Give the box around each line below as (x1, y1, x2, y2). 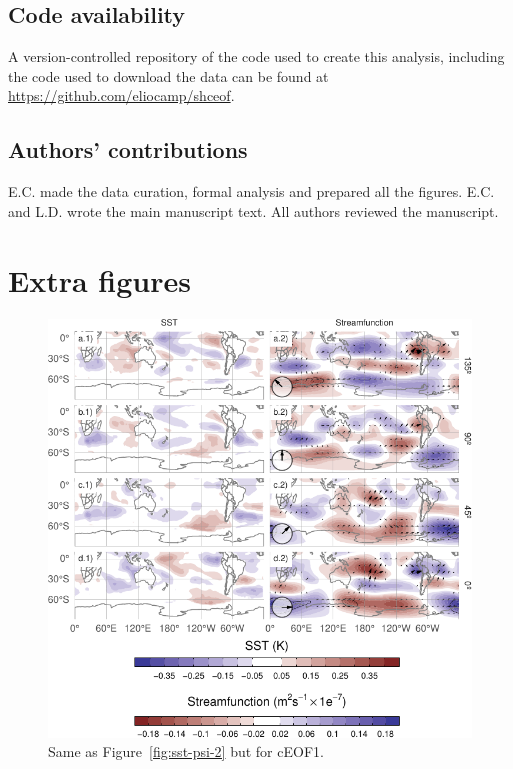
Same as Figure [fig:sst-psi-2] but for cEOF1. (48, 741, 324, 762)
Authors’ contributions (8, 134, 248, 165)
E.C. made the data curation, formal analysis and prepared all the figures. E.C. (8, 181, 495, 202)
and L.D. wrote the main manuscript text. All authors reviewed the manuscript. (8, 200, 499, 221)
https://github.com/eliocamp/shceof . (8, 85, 235, 106)
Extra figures (8, 259, 191, 300)
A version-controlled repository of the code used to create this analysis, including (8, 46, 505, 67)
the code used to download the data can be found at (8, 65, 329, 86)
